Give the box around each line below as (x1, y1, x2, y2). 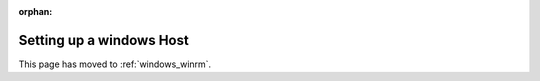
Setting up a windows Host (18, 31, 189, 49)
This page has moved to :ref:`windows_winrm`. (18, 58, 212, 70)
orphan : (18, 6, 53, 17)
